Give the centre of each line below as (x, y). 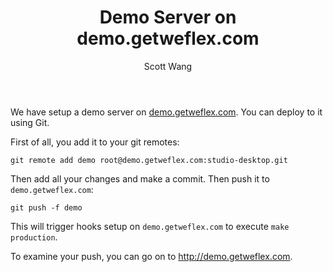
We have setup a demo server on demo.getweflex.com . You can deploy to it (166, 112)
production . (34, 237)
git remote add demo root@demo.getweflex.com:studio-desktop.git (149, 160)
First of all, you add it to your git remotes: (95, 142)
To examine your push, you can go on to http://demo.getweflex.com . (151, 256)
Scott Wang (168, 66)
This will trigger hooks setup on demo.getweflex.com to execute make (150, 226)
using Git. (30, 122)
